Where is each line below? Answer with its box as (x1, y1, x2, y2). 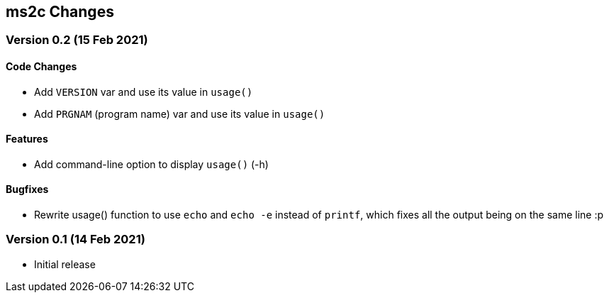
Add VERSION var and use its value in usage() (34, 85, 253, 98)
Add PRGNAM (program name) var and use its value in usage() (34, 107, 325, 120)
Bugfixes (6, 183, 49, 196)
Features (6, 133, 48, 145)
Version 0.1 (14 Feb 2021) (6, 232, 145, 247)
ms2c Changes (6, 3, 114, 21)
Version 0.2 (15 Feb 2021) (6, 33, 148, 48)
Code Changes (6, 60, 77, 73)
